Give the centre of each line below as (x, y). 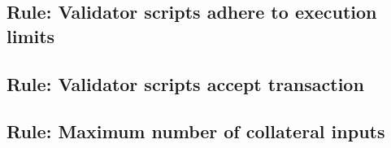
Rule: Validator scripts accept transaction (185, 83)
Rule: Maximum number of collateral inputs (196, 131)
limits (31, 35)
